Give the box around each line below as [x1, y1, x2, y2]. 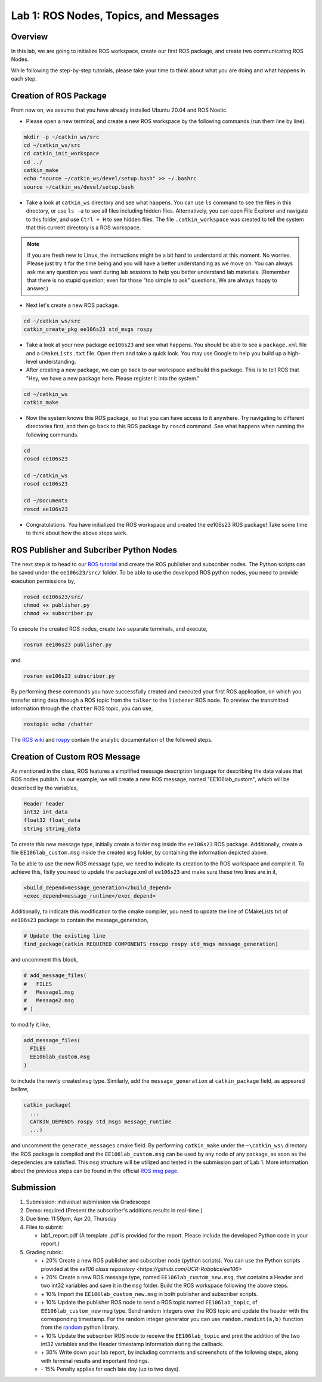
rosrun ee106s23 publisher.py [23, 641, 112, 648]
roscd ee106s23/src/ [23, 593, 83, 600]
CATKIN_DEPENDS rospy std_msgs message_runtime [30, 1118, 172, 1125]
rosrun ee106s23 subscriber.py [23, 672, 116, 680]
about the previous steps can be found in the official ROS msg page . [11, 1167, 179, 1174]
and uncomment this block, [11, 956, 78, 963]
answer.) [27, 285, 49, 292]
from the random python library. [41, 1323, 119, 1331]
